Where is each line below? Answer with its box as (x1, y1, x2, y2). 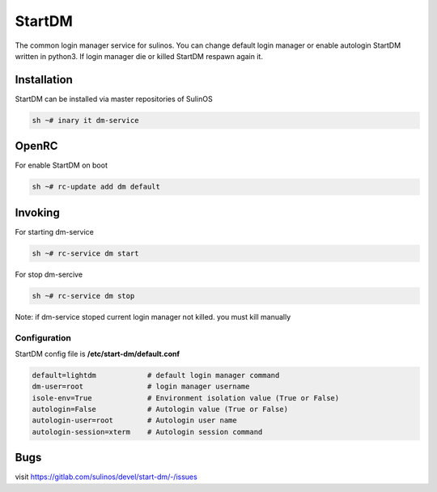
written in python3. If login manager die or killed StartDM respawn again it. (15, 51, 263, 61)
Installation (15, 73, 73, 87)
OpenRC (15, 139, 58, 153)
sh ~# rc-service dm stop (32, 291, 135, 300)
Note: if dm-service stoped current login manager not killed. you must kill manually (15, 312, 291, 321)
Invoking (15, 206, 60, 219)
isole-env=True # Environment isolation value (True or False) (32, 393, 340, 402)
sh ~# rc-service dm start (32, 248, 139, 258)
